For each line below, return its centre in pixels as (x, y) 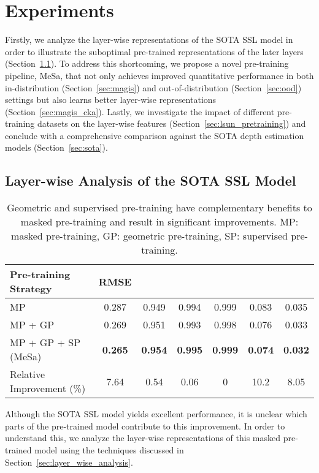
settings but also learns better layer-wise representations (111, 100)
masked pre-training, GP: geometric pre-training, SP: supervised (149, 236)
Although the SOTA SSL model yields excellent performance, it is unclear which (156, 414)
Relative (28, 374)
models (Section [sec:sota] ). (56, 147)
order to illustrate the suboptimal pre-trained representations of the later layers (154, 51)
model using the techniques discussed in (109, 450)
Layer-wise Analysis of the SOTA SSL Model (151, 180)
